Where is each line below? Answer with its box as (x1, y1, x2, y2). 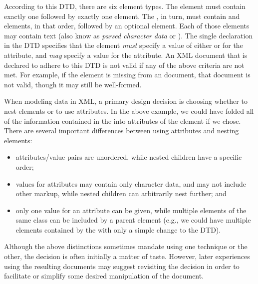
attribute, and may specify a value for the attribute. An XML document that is (4, 49, 248, 60)
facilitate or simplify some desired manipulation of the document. (4, 271, 204, 281)
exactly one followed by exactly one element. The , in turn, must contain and (4, 10, 240, 21)
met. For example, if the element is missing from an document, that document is (4, 69, 251, 80)
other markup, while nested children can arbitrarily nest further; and (15, 188, 227, 199)
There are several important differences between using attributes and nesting (4, 125, 239, 136)
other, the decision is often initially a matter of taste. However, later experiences (4, 251, 250, 262)
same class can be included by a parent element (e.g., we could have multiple (15, 215, 251, 225)
